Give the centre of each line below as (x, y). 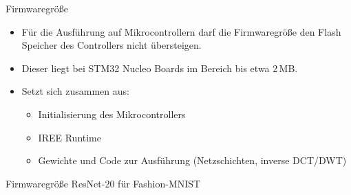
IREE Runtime (70, 137)
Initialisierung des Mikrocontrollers (112, 114)
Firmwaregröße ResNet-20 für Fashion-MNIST (103, 183)
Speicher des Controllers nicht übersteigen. (111, 45)
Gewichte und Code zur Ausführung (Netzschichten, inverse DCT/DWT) (192, 160)
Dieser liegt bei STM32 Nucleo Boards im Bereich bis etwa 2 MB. (160, 68)
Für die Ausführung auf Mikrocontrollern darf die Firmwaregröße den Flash (181, 31)
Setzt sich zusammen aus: (75, 91)
